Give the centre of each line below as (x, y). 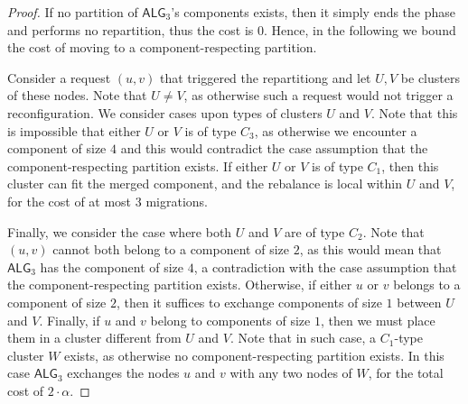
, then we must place (378, 320)
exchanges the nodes (123, 373)
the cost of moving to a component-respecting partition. (162, 47)
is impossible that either (74, 130)
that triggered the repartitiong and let (266, 77)
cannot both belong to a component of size (171, 249)
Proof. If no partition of (73, 12)
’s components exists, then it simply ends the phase (314, 12)
